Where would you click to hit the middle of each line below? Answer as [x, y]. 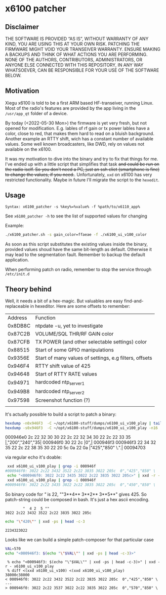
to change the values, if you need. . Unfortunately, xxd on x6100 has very [79, 174]
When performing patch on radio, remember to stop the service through [78, 269]
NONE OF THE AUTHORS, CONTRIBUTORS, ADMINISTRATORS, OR [74, 60]
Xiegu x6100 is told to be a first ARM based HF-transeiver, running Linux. [79, 103]
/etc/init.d [17, 274]
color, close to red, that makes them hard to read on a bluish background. [80, 133]
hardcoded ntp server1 [60, 382]
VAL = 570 [13, 549]
